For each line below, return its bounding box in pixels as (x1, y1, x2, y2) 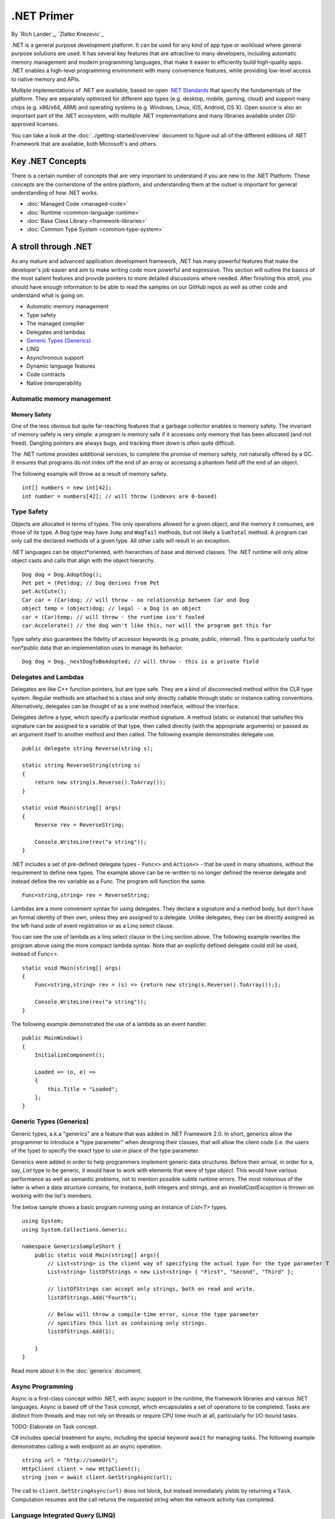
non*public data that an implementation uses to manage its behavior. (11, 644, 183, 651)
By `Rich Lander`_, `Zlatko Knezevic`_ (11, 30, 104, 38)
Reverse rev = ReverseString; (34, 821, 124, 829)
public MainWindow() (22, 1035, 83, 1041)
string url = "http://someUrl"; (22, 1457, 118, 1464)
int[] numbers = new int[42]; (22, 484, 112, 492)
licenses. (36, 120, 59, 128)
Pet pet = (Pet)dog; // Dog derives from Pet (22, 580, 160, 586)
